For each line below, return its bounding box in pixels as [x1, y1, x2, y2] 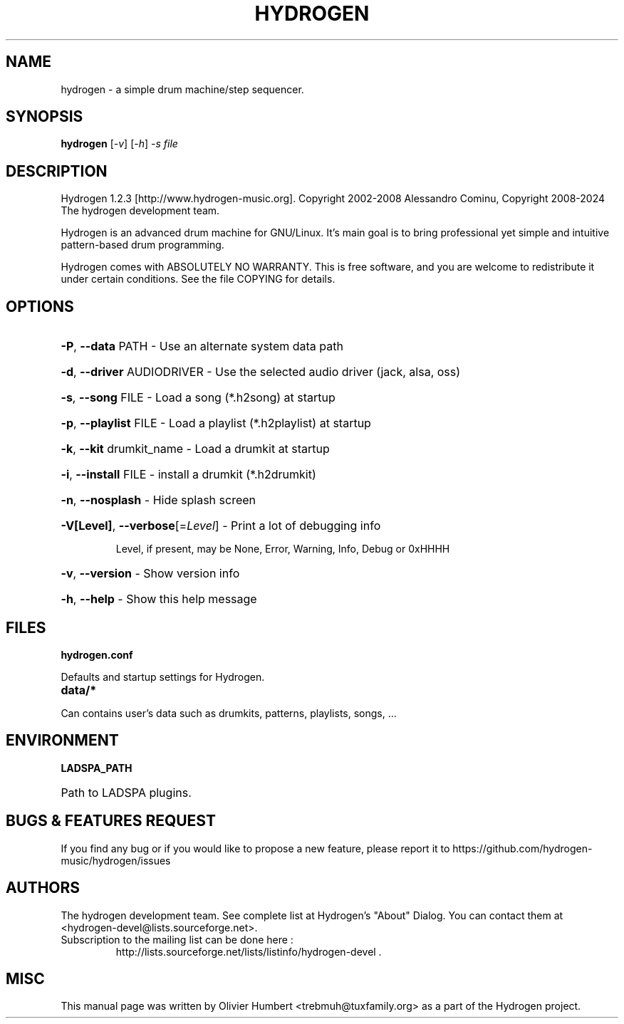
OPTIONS [6, 297, 74, 315]
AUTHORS [6, 879, 80, 897]
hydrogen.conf [61, 648, 133, 661]
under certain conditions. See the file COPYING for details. [61, 273, 336, 286]
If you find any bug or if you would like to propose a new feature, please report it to [61, 842, 450, 855]
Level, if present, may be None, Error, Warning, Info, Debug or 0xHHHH [115, 543, 450, 555]
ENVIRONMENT [6, 731, 119, 750]
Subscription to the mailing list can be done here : [61, 933, 293, 946]
